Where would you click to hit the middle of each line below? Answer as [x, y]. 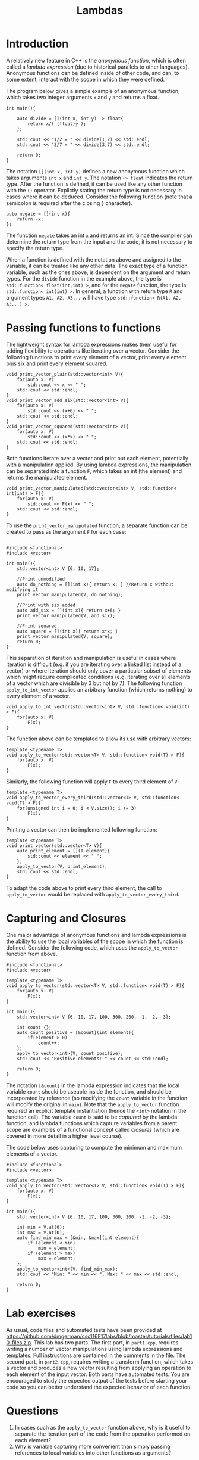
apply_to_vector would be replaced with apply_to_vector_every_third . [93, 894]
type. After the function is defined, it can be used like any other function [94, 184]
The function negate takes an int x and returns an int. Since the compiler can [99, 235]
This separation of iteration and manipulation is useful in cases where [91, 658]
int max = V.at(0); [41, 1232]
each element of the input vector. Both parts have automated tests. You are [98, 1374]
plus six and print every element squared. [57, 363]
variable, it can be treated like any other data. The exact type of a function [97, 266]
